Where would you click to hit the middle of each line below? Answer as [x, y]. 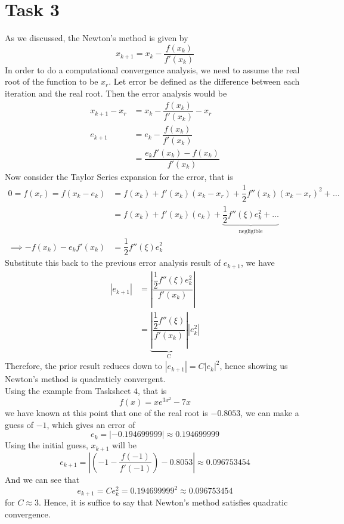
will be [124, 445]
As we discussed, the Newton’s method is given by [97, 38]
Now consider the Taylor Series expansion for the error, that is [119, 176]
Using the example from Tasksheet [68, 391]
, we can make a [270, 413]
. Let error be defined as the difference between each [204, 81]
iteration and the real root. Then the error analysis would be [116, 93]
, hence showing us [254, 366]
